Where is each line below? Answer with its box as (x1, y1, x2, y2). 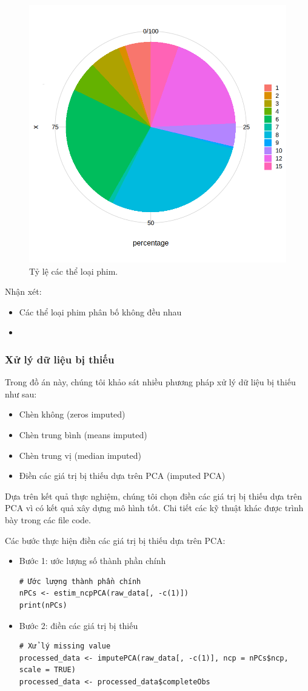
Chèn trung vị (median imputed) (19, 449, 141, 461)
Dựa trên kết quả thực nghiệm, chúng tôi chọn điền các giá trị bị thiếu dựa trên (5, 489, 302, 502)
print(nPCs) (19, 600, 67, 610)
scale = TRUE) (19, 665, 76, 675)
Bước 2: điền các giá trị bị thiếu (19, 619, 138, 631)
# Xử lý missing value (19, 642, 111, 651)
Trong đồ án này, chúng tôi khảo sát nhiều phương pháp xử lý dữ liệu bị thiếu (5, 376, 296, 388)
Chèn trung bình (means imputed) (19, 428, 147, 441)
